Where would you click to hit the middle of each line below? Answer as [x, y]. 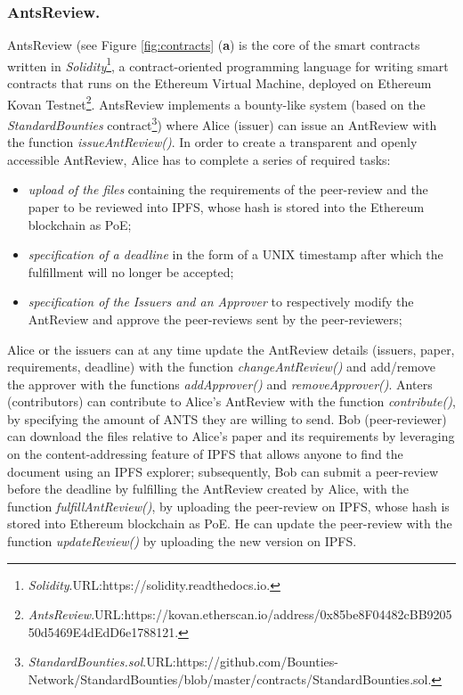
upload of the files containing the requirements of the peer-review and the [228, 189]
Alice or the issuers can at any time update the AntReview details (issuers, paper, [231, 349]
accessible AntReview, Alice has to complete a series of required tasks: [199, 159]
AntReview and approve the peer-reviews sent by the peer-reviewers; [215, 319]
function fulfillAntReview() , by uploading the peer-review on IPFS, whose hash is [228, 506]
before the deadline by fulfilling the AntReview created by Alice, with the [208, 489]
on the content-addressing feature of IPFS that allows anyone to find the [205, 454]
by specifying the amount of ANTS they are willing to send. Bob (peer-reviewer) [227, 418]
